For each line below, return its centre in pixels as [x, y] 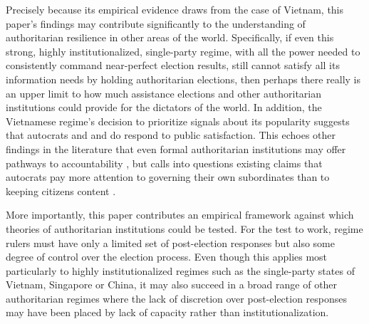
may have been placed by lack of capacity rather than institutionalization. [167, 312]
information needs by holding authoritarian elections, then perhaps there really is [183, 79]
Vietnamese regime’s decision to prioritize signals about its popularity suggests [178, 121]
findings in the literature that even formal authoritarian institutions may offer [176, 148]
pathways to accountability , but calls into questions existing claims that [164, 163]
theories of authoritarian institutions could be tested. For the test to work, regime [184, 228]
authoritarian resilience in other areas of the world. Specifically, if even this [170, 37]
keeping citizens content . [61, 190]
